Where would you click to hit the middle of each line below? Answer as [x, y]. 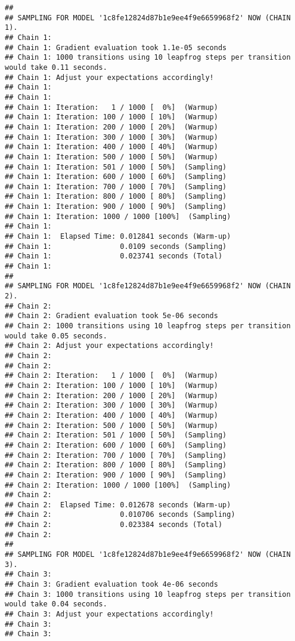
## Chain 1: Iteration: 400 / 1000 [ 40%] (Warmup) [111, 147]
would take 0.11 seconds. [56, 67]
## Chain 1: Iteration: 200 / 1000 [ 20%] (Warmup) [111, 127]
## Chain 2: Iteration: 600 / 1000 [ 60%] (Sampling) [116, 445]
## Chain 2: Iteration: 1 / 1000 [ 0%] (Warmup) [111, 376]
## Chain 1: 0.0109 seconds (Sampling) [116, 246]
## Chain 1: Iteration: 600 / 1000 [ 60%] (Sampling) [116, 177]
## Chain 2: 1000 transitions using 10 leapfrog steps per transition [148, 326]
